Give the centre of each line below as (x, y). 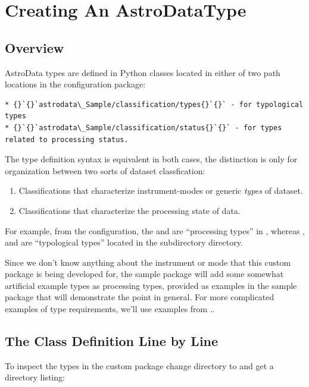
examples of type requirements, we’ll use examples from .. (110, 309)
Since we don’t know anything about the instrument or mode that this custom (148, 262)
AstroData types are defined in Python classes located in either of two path (143, 72)
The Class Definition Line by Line (112, 341)
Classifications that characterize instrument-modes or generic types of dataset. (161, 191)
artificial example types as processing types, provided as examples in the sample (151, 285)
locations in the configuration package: (75, 84)
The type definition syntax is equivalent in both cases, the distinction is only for (151, 159)
